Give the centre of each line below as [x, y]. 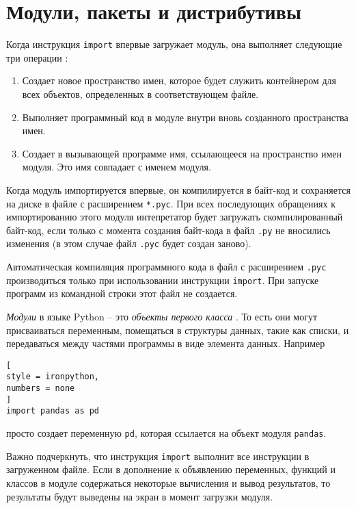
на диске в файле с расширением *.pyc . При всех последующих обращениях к [171, 203]
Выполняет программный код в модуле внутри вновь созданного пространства [185, 117]
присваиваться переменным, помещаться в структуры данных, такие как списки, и [178, 330]
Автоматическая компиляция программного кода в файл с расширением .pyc [166, 267]
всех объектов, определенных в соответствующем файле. [140, 93]
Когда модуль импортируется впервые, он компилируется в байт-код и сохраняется [178, 189]
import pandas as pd [53, 411]
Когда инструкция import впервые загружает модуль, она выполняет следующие [174, 44]
